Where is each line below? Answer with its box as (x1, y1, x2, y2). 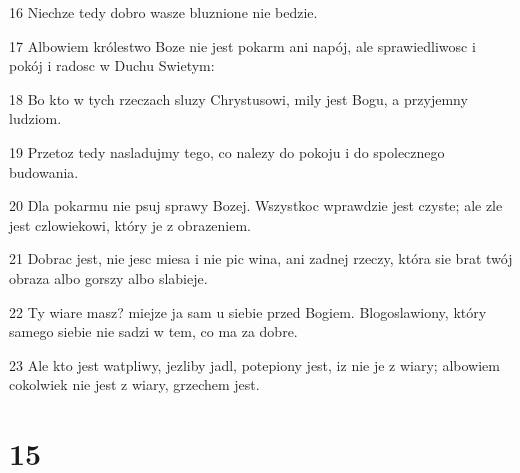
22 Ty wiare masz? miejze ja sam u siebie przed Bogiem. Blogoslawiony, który (9, 301, 487, 322)
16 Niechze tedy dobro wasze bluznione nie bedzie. (9, 2, 318, 22)
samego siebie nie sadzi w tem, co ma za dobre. (9, 321, 298, 342)
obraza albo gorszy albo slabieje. (9, 267, 208, 288)
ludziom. (9, 108, 62, 129)
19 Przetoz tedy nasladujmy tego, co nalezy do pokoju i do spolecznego (9, 141, 445, 162)
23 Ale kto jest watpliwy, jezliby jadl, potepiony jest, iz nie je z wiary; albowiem (9, 354, 500, 375)
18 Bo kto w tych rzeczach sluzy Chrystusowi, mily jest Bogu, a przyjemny (9, 88, 468, 109)
